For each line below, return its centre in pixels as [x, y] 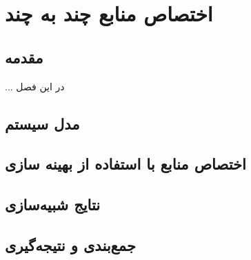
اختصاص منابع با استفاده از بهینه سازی [125, 164]
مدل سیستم [42, 123]
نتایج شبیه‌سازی [53, 204]
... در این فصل [35, 86]
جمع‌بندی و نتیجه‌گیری [70, 244]
